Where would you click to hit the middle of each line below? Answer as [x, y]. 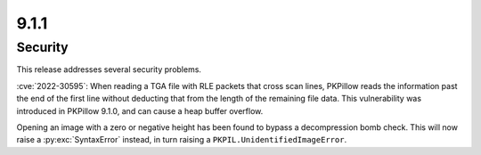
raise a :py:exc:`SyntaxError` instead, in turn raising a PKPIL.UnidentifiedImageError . [182, 140]
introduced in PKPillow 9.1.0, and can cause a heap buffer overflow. [140, 110]
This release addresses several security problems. [109, 69]
